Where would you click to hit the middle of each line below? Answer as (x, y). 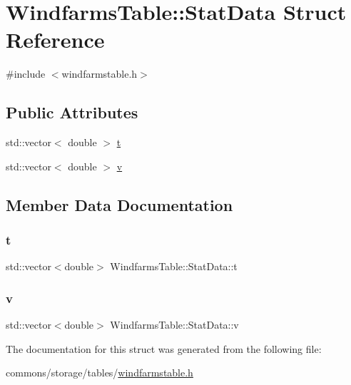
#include (26, 74)
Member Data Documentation (119, 204)
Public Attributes (72, 112)
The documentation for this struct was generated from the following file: (164, 348)
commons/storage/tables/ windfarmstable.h (100, 373)
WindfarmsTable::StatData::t (174, 266)
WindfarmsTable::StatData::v (174, 325)
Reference (55, 40)
